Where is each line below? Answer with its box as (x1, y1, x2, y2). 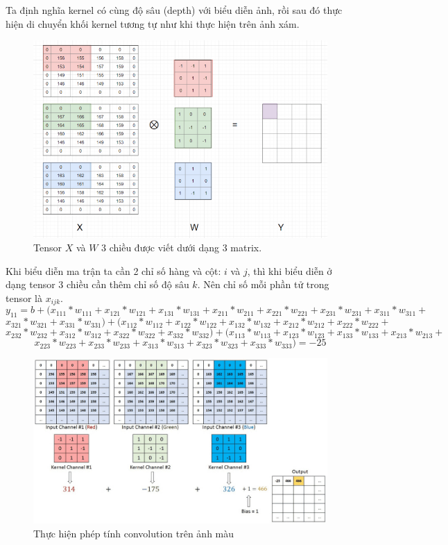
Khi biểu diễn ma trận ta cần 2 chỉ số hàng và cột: (6, 263, 221, 278)
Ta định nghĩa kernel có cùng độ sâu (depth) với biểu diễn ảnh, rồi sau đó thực (6, 3, 343, 17)
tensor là (6, 290, 43, 305)
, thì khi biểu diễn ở (247, 263, 332, 278)
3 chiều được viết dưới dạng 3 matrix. (101, 240, 262, 255)
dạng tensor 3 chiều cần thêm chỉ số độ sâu (6, 277, 189, 292)
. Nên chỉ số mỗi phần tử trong (197, 277, 329, 292)
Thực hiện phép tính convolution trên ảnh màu (33, 526, 234, 540)
